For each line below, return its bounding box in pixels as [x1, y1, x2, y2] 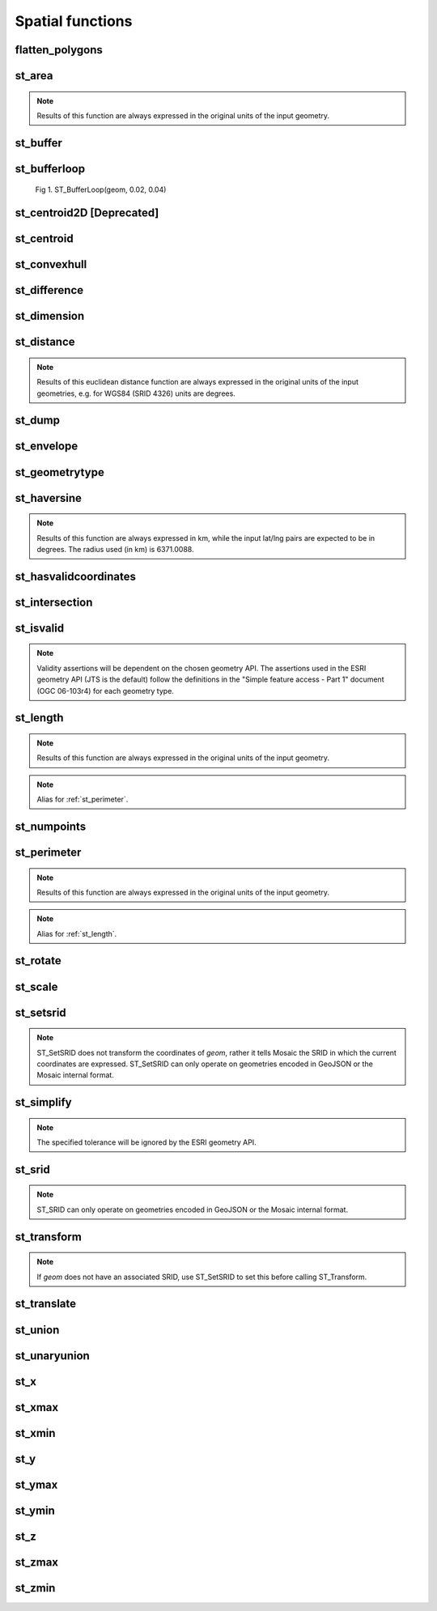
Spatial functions [15, 12, 133, 30]
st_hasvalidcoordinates [15, 569, 137, 583]
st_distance [15, 335, 76, 349]
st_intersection [15, 595, 93, 609]
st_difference [15, 283, 84, 297]
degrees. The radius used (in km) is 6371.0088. [36, 544, 194, 554]
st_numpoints [15, 819, 87, 833]
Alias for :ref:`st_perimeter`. [36, 794, 129, 805]
